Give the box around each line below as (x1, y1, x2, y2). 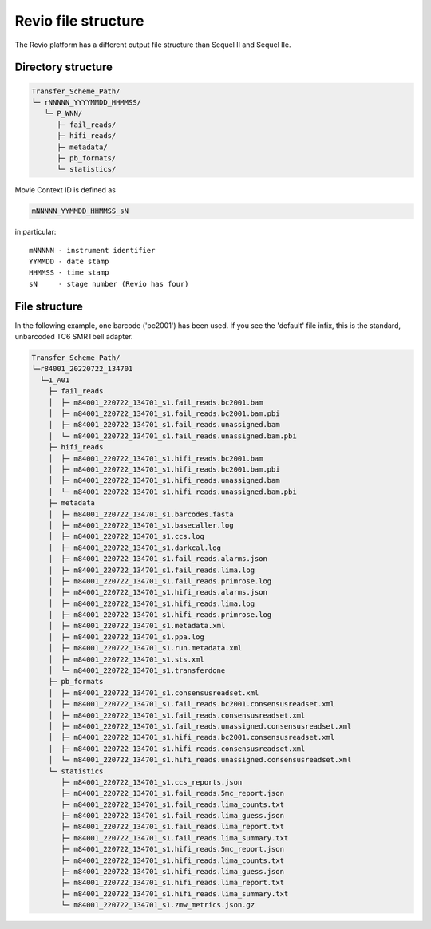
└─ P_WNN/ (44, 109, 83, 118)
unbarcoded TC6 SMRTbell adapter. (14, 332, 133, 342)
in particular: (14, 227, 57, 237)
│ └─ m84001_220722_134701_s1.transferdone (48, 666, 226, 675)
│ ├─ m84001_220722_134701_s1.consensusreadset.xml (48, 688, 259, 698)
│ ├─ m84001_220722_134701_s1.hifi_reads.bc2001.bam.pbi (48, 465, 280, 474)
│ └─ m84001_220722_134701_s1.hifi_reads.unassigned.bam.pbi (48, 487, 297, 496)
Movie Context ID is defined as (14, 185, 116, 195)
